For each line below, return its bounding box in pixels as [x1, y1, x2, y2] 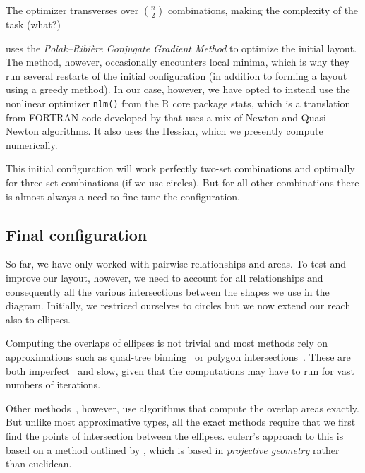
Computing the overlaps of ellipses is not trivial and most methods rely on [6, 335, 328, 350]
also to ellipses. [6, 311, 71, 326]
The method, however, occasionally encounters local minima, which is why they [6, 54, 349, 69]
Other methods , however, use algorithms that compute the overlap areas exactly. [6, 400, 359, 415]
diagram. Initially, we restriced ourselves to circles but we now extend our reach [6, 298, 351, 313]
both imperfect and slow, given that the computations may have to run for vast [6, 363, 354, 378]
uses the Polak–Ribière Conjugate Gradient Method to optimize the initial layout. [6, 40, 357, 55]
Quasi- [301, 109, 330, 124]
